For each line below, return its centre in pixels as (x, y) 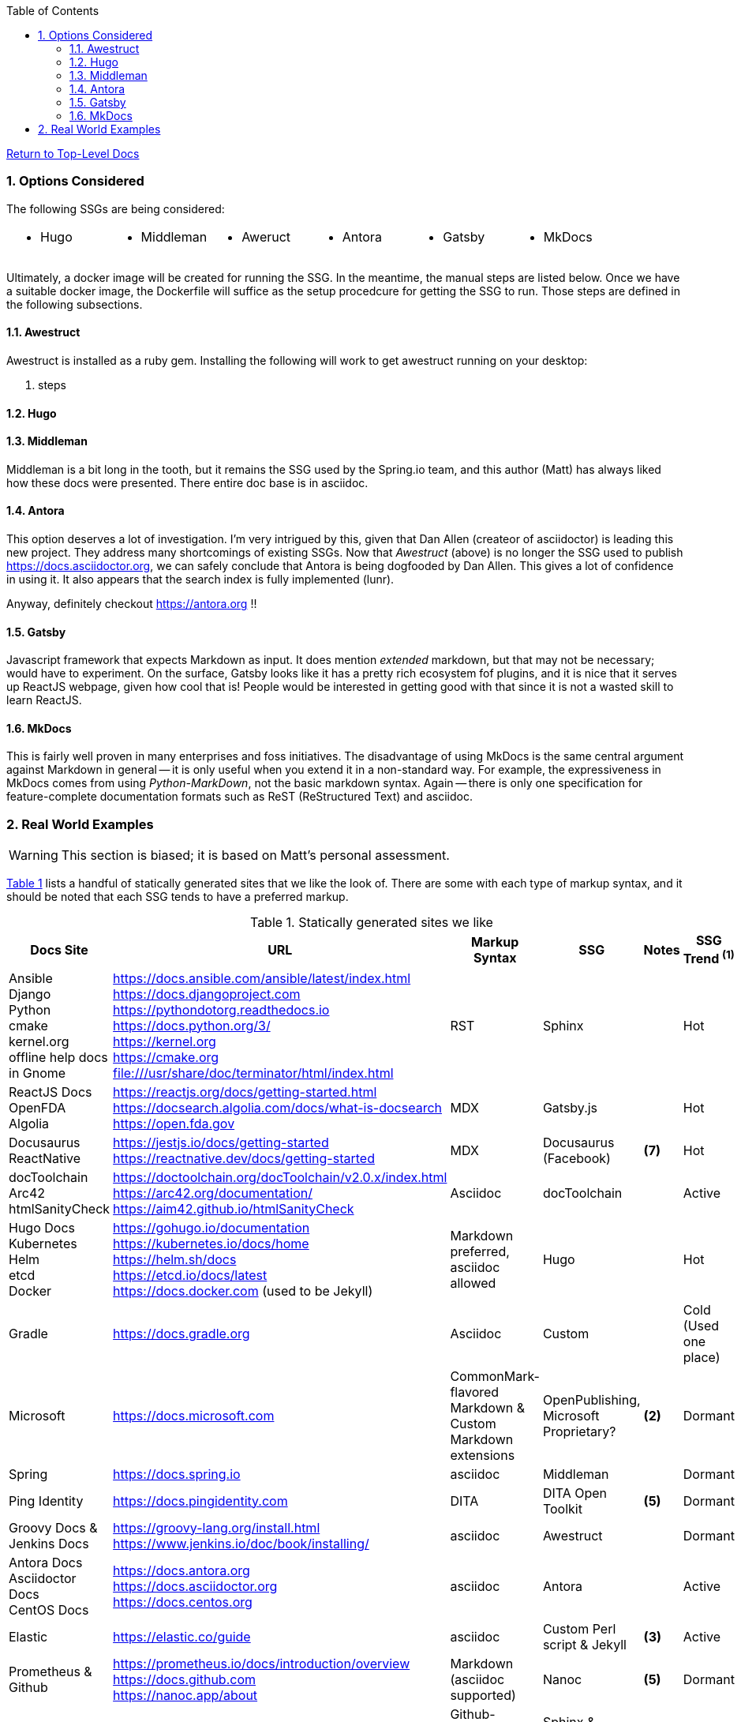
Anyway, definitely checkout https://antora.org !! (132, 604)
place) (702, 1357)
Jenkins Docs (49, 1543)
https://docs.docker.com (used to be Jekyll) (243, 1291)
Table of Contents (53, 11)
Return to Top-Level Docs (73, 154)
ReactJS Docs (51, 1092)
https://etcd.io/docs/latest (190, 1275)
